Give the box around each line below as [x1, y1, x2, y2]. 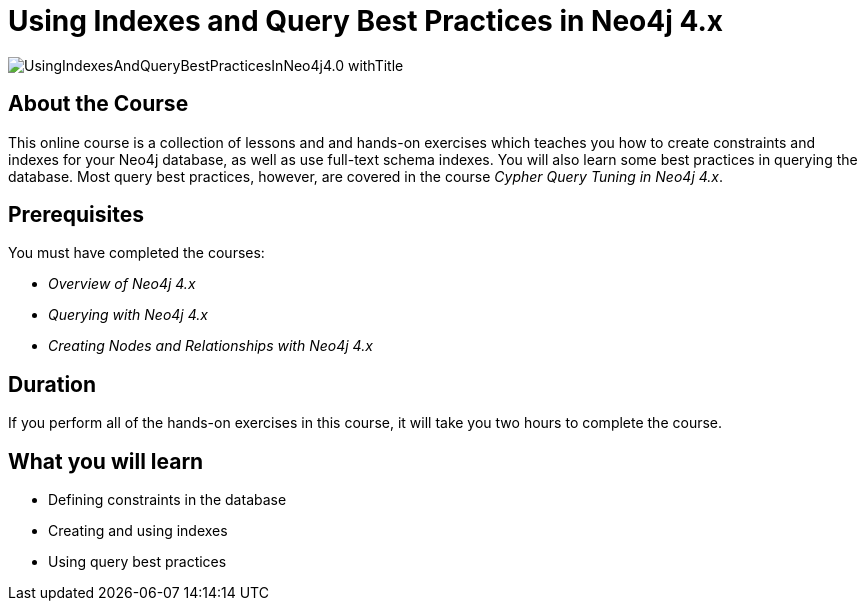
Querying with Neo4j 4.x [48, 306, 208, 324]
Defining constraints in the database [48, 491, 287, 509]
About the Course [8, 91, 189, 117]
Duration [8, 371, 97, 397]
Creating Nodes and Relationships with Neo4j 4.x [48, 337, 373, 355]
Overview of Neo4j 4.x [48, 275, 196, 293]
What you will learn [8, 448, 204, 474]
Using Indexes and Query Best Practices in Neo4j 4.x [8, 4, 723, 38]
